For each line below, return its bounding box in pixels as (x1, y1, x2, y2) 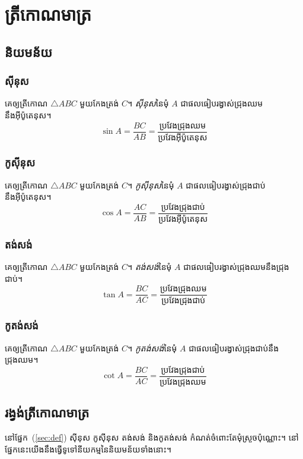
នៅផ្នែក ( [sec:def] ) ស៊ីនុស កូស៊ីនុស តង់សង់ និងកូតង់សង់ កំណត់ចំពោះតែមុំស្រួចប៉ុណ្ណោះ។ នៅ (5, 431, 299, 444)
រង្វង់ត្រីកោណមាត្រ (5, 403, 90, 422)
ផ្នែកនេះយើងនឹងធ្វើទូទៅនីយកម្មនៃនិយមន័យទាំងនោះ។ (5, 442, 172, 455)
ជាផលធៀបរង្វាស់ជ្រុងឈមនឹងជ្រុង (183, 260, 289, 272)
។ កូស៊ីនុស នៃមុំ (127, 178, 174, 191)
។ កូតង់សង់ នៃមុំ (127, 341, 177, 354)
